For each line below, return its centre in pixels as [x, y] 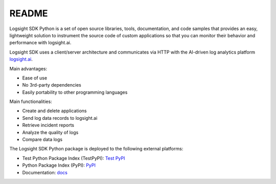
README [29, 13]
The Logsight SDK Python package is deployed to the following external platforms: [96, 149]
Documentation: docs [45, 172]
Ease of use [35, 78]
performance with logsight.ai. [40, 43]
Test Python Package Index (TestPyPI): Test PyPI [74, 158]
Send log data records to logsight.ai [60, 118]
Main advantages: [28, 68]
